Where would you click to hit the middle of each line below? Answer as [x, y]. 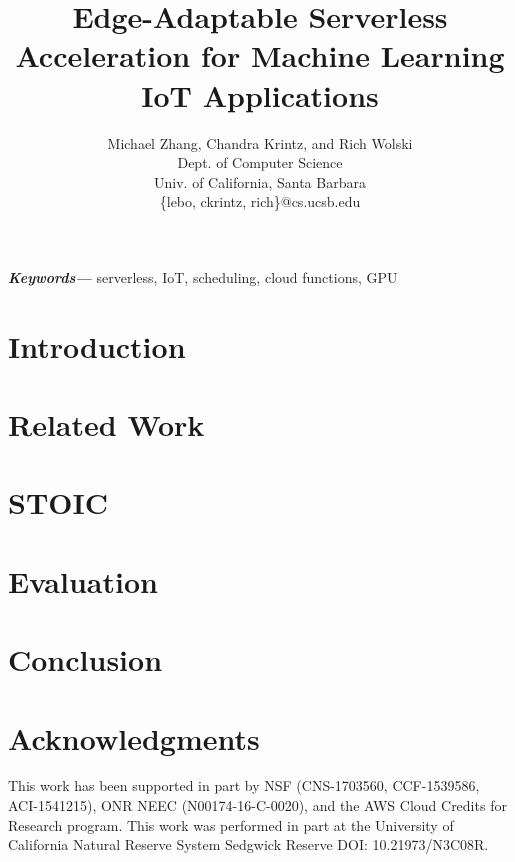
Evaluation [83, 580]
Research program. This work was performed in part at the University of [231, 824]
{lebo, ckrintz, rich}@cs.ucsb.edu [260, 201]
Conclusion [85, 659]
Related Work [106, 424]
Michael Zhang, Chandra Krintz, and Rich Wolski [260, 142]
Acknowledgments [134, 737]
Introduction [97, 345]
